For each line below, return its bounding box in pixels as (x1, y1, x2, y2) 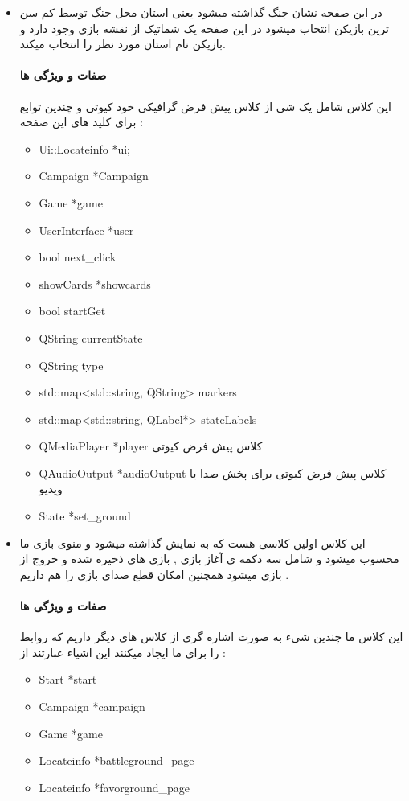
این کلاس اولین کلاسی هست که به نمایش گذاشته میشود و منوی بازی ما (19, 534, 366, 551)
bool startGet (39, 302, 106, 319)
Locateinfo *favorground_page (39, 778, 190, 795)
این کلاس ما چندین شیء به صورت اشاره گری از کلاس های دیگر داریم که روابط (19, 628, 403, 645)
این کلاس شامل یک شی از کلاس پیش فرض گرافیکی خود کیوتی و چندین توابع (19, 97, 391, 114)
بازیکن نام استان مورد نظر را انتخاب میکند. (19, 35, 226, 52)
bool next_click (39, 249, 117, 265)
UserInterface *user (39, 221, 134, 238)
